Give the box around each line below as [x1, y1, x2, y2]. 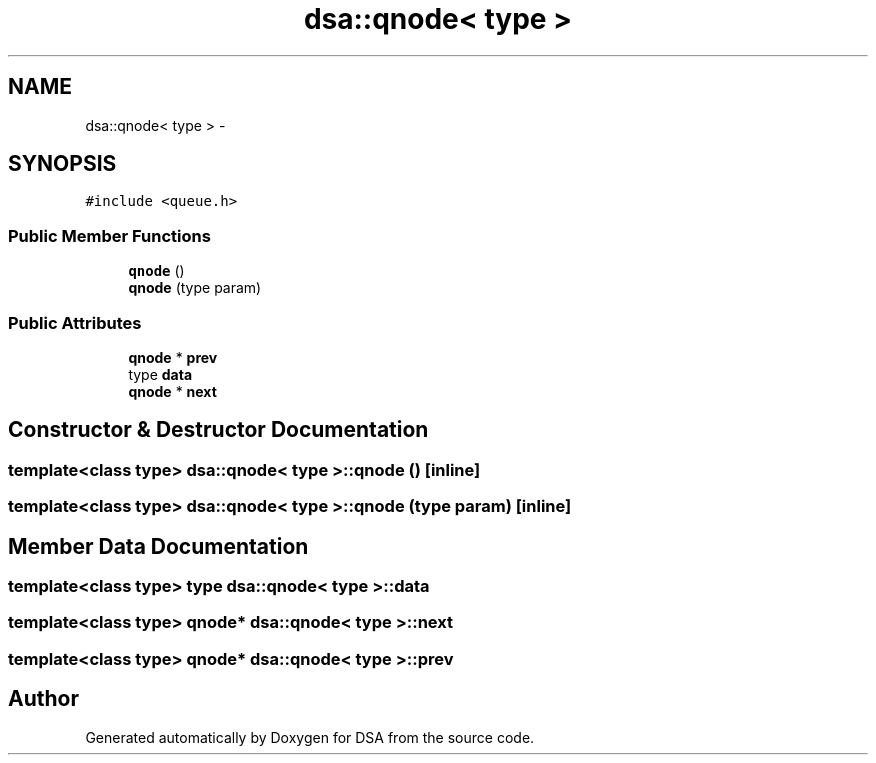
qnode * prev [128, 348, 218, 366]
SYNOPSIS [8, 151, 117, 177]
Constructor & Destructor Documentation [8, 417, 429, 443]
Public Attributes [8, 312, 142, 333]
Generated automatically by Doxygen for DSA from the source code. [85, 728, 535, 746]
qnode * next [128, 382, 217, 400]
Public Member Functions [8, 225, 211, 246]
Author [8, 686, 79, 712]
